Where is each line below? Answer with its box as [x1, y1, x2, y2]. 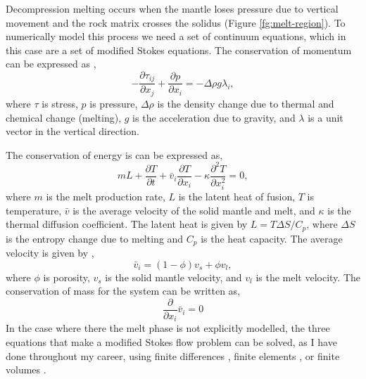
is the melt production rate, [46, 188, 165, 203]
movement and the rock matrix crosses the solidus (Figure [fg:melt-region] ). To [6, 15, 346, 30]
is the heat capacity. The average [201, 231, 343, 245]
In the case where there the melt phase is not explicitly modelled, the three [6, 321, 330, 335]
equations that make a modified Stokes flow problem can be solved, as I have [6, 334, 337, 349]
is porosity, [43, 269, 90, 284]
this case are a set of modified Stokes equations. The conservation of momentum [6, 42, 352, 57]
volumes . [6, 362, 46, 377]
